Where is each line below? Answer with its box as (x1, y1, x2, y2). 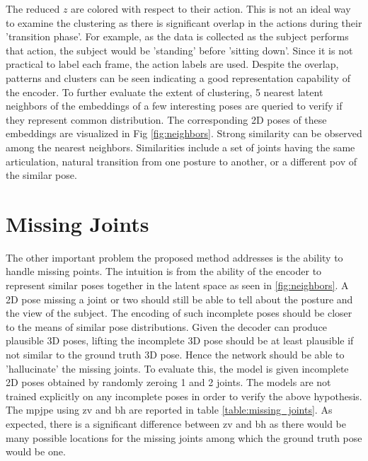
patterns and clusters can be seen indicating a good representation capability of (6, 70, 351, 85)
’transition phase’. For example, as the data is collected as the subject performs (6, 29, 349, 44)
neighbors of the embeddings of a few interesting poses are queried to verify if (6, 98, 343, 113)
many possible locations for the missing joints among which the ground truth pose (6, 430, 362, 445)
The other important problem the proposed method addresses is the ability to (6, 250, 343, 264)
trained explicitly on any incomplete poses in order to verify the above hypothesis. (6, 388, 362, 403)
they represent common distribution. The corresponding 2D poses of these (6, 112, 327, 127)
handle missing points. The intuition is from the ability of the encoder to (6, 264, 322, 279)
